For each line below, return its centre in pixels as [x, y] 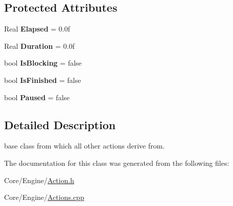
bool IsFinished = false [43, 80]
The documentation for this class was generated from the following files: [117, 163]
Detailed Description [60, 124]
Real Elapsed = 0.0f [37, 29]
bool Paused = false [37, 97]
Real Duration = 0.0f [39, 46]
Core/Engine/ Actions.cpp [44, 197]
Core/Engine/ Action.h [39, 180]
